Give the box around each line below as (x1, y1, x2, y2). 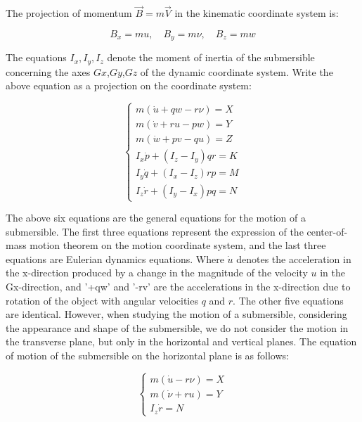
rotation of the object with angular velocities (6, 293, 198, 307)
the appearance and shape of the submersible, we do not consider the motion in (6, 320, 349, 335)
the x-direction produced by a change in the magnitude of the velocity (6, 265, 308, 280)
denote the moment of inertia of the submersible (107, 50, 315, 65)
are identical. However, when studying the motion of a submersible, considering (6, 307, 347, 321)
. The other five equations (233, 293, 344, 307)
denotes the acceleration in (236, 251, 351, 266)
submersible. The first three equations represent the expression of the (6, 224, 304, 238)
